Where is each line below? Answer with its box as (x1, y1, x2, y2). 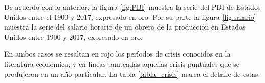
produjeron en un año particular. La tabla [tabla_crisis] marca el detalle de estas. (4, 68, 260, 79)
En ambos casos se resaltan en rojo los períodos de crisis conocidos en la (4, 48, 231, 59)
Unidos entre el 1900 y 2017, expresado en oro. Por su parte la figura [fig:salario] (4, 11, 256, 22)
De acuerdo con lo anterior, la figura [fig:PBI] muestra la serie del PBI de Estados (4, 2, 261, 12)
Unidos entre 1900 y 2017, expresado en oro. (4, 31, 143, 42)
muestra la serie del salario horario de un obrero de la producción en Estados (4, 21, 246, 32)
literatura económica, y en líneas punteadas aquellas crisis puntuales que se (4, 58, 239, 69)
